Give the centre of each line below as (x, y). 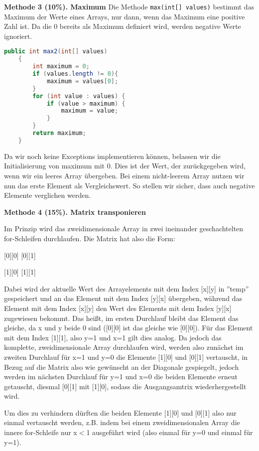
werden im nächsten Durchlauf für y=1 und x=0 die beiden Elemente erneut (121, 376)
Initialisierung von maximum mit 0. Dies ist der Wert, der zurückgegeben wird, (125, 166)
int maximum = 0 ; (61, 67)
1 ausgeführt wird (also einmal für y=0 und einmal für (170, 432)
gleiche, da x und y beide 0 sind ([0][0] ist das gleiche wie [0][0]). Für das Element (129, 328)
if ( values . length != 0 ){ (75, 74)
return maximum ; (59, 133)
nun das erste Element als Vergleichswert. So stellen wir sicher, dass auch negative (129, 185)
